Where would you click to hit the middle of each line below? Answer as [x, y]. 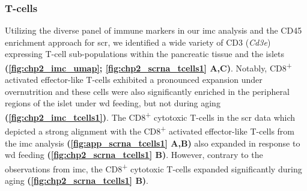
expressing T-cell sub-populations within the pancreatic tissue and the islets [145, 54]
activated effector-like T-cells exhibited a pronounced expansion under [134, 80]
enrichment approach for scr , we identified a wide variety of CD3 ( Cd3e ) [138, 42]
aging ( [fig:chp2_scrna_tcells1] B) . [77, 180]
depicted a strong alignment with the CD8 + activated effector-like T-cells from [150, 130]
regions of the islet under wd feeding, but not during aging [113, 103]
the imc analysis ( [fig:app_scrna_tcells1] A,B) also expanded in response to [153, 143]
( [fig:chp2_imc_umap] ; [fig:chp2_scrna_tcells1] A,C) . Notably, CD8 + [148, 67]
